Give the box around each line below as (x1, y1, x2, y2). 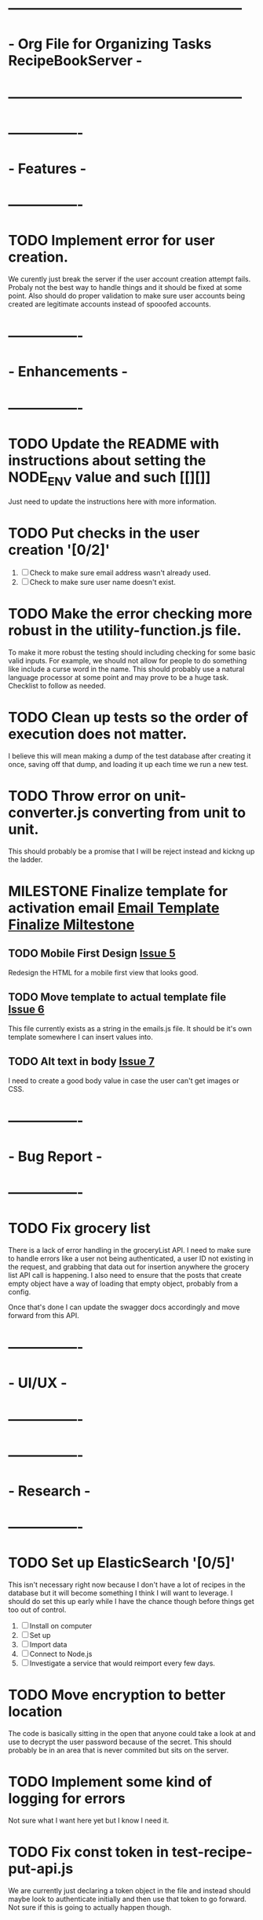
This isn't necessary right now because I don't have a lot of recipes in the (8, 1580, 246, 1590)
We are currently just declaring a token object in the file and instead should (8, 1885, 251, 1895)
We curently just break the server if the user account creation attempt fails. (8, 274, 251, 284)
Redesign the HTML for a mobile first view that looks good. (8, 967, 199, 977)
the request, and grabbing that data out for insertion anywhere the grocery (8, 1262, 250, 1272)
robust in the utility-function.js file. (8, 622, 242, 640)
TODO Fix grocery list (8, 1220, 151, 1237)
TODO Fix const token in (8, 1843, 169, 1861)
